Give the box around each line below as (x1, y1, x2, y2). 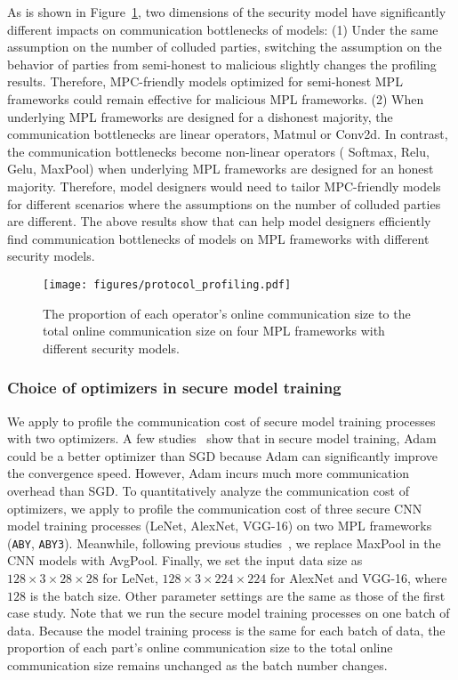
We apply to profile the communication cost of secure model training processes (7, 411, 436, 430)
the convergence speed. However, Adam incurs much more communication (7, 464, 410, 482)
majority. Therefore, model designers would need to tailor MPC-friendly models (7, 176, 441, 195)
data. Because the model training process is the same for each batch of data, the (7, 620, 446, 639)
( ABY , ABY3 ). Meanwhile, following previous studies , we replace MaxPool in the (7, 533, 441, 552)
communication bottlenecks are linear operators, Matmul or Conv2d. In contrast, (7, 125, 448, 143)
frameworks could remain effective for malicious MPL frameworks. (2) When (7, 89, 424, 108)
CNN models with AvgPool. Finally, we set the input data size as (7, 551, 363, 570)
